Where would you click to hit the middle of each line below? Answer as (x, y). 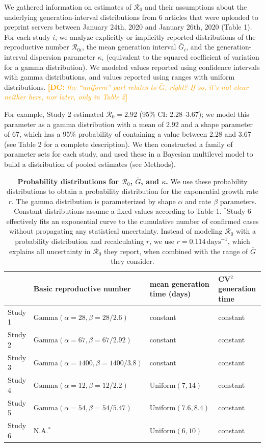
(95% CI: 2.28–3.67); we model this (194, 114)
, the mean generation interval (129, 47)
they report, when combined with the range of (176, 251)
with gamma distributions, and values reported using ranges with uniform (120, 77)
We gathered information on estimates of (68, 7)
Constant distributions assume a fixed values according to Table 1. (118, 211)
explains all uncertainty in (50, 251)
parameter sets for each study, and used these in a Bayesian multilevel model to (129, 154)
